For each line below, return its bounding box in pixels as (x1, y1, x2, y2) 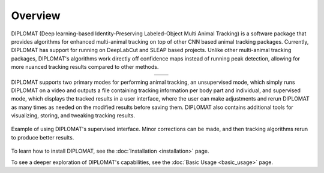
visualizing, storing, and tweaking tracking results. (11, 112, 135, 119)
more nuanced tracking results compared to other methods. (11, 63, 159, 71)
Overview (11, 9, 61, 22)
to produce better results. (11, 133, 74, 141)
